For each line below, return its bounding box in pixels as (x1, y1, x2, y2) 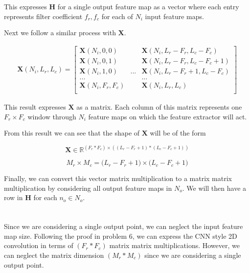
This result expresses (4, 102, 66, 112)
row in (4, 192, 23, 203)
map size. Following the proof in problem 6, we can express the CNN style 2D (4, 230, 237, 241)
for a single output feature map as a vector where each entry (57, 1, 239, 11)
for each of (101, 11, 133, 21)
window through (27, 111, 76, 121)
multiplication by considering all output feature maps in (4, 182, 172, 193)
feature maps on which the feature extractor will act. (88, 111, 247, 121)
